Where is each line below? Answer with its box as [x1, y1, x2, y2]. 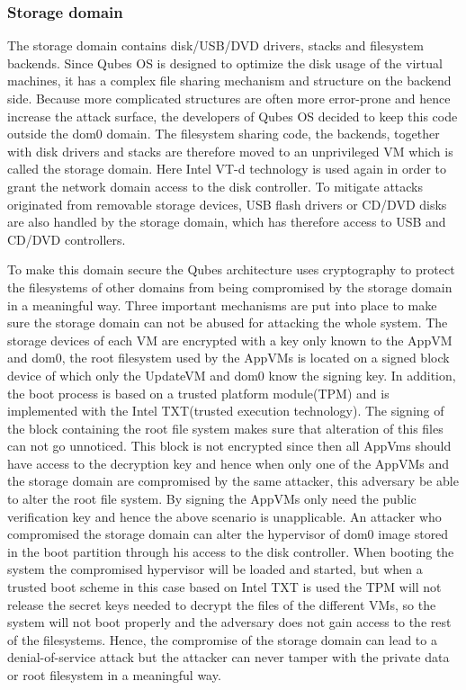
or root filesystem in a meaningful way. [7, 666, 221, 684]
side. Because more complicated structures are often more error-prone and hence [7, 89, 451, 107]
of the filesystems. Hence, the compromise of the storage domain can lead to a [7, 630, 437, 649]
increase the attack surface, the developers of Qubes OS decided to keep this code [7, 106, 458, 125]
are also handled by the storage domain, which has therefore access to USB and [7, 212, 446, 231]
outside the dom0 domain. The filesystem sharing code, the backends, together [7, 124, 440, 143]
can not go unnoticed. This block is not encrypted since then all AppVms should [7, 436, 452, 455]
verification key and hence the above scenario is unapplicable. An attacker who [7, 506, 442, 525]
